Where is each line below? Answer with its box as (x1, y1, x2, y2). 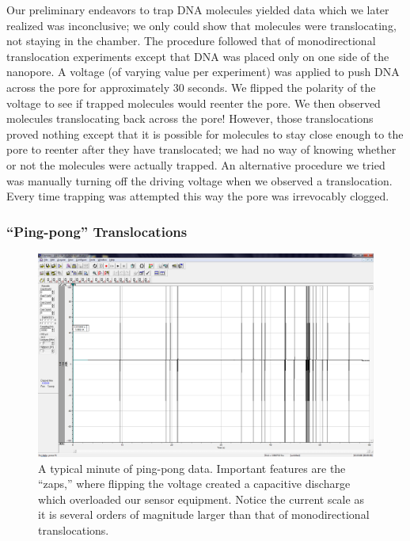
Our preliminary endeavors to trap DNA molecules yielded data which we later (6, 2, 389, 17)
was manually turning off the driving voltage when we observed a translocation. (6, 172, 393, 189)
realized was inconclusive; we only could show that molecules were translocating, (6, 17, 397, 33)
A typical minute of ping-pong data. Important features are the (38, 459, 346, 476)
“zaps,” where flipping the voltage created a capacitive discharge (38, 475, 351, 492)
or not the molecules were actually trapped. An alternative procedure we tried (6, 156, 385, 173)
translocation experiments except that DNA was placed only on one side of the (6, 48, 389, 64)
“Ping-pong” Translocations (6, 221, 188, 241)
